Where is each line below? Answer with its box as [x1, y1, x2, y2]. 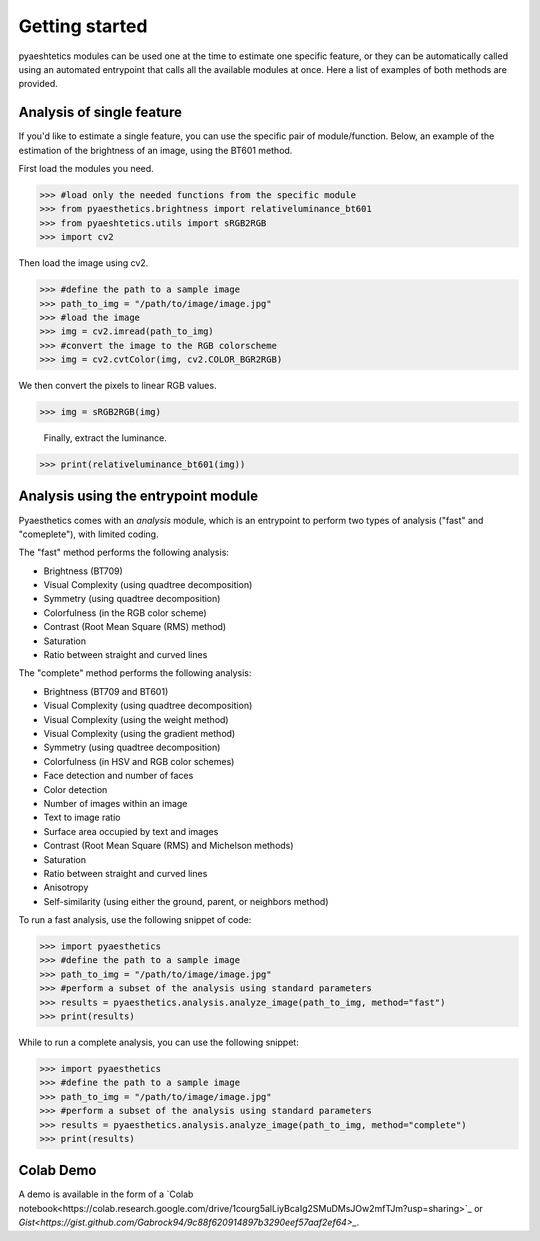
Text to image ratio [43, 811, 121, 824]
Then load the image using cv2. [18, 257, 149, 269]
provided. [18, 78, 59, 90]
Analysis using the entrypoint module [18, 488, 259, 505]
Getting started [18, 15, 148, 37]
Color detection [43, 783, 108, 795]
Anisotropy [43, 881, 89, 894]
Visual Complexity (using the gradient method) [43, 728, 236, 739]
